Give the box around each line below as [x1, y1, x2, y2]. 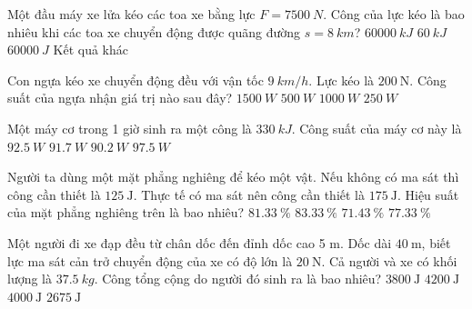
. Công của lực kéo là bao [323, 5, 465, 23]
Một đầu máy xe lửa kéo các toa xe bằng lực [7, 5, 256, 23]
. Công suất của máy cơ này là [291, 118, 462, 137]
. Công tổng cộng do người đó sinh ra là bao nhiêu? [94, 269, 382, 288]
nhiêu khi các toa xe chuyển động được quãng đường [7, 22, 301, 41]
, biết [421, 233, 451, 252]
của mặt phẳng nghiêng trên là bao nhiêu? [7, 203, 245, 222]
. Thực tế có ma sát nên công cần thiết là [133, 184, 365, 204]
